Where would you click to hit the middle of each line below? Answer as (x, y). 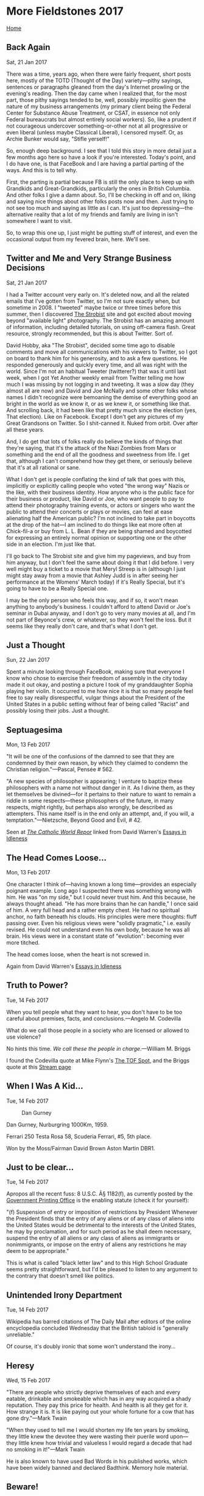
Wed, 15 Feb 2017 (28, 1381)
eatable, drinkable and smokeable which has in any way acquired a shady (99, 1399)
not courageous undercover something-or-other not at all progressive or (97, 126)
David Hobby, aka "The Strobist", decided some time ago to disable (91, 345)
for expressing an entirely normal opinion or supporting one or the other (97, 537)
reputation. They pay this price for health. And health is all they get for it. (97, 1405)
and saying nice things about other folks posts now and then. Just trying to (100, 201)
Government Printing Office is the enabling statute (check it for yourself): (98, 1200)
